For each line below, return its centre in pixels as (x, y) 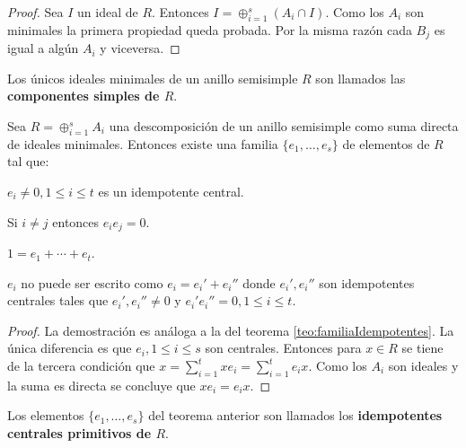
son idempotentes (367, 282)
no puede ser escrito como (92, 282)
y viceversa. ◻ (140, 48)
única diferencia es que (70, 348)
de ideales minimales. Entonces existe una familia (143, 143)
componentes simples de (84, 96)
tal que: (28, 161)
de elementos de (386, 143)
